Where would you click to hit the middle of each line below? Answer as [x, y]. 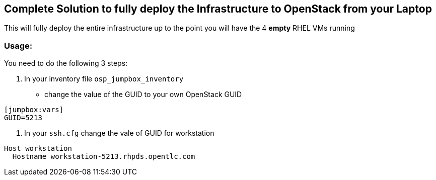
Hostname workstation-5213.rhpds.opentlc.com [104, 157]
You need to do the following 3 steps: [66, 63]
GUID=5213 [23, 118]
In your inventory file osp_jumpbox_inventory [104, 79]
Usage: [18, 46]
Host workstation [38, 149]
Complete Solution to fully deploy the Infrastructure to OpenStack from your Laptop [218, 9]
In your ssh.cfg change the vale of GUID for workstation [119, 133]
